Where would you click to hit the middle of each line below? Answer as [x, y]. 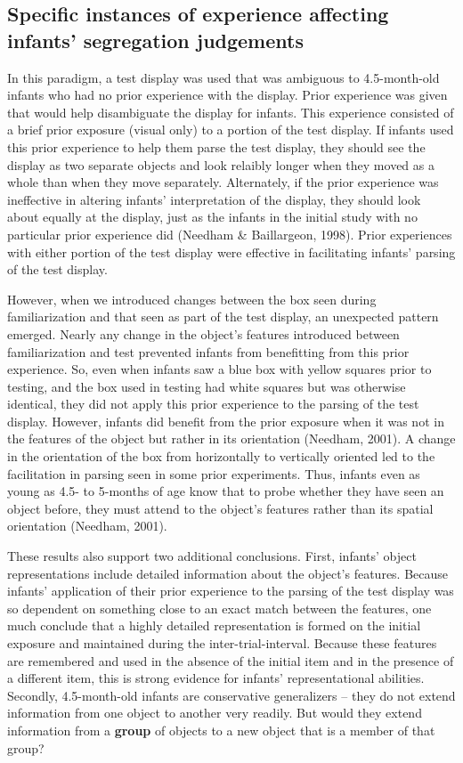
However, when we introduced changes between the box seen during [192, 299]
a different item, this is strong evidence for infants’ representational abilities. [216, 678]
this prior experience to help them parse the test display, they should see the [216, 146]
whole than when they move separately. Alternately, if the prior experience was [223, 182]
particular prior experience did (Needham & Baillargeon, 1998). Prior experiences [230, 234]
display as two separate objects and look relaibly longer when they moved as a [221, 164]
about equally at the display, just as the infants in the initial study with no [212, 217]
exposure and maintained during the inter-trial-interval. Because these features [222, 643]
